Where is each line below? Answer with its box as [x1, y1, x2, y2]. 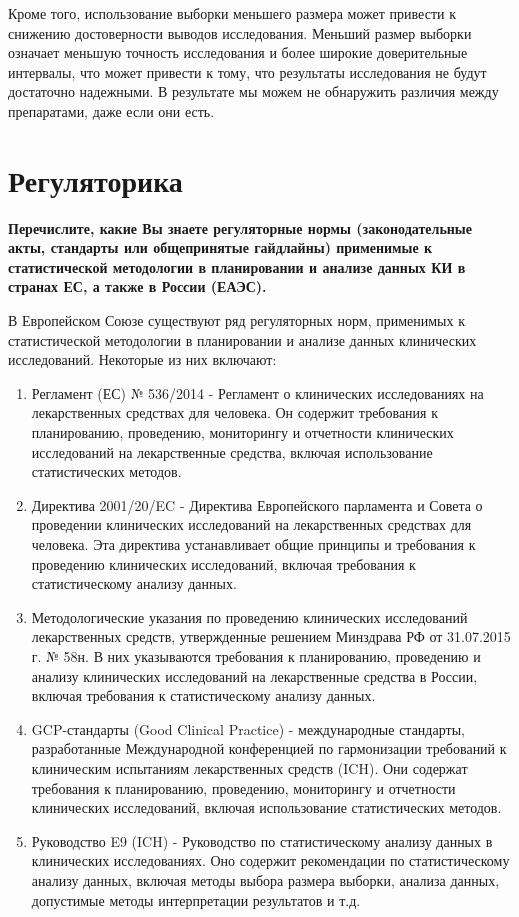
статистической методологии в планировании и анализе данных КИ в [8, 256, 466, 277]
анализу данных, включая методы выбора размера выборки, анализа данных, [31, 869, 500, 890]
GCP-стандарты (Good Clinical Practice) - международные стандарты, [31, 718, 465, 739]
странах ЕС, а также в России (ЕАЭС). [8, 276, 267, 297]
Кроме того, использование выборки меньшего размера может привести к [8, 3, 456, 23]
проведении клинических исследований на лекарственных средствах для [31, 514, 472, 535]
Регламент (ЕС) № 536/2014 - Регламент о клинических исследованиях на [31, 382, 484, 403]
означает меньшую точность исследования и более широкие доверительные [8, 42, 468, 63]
